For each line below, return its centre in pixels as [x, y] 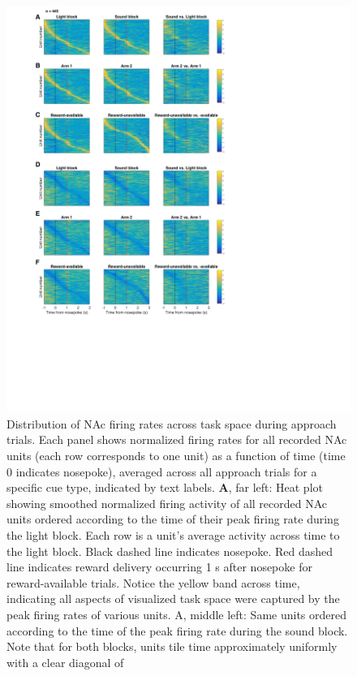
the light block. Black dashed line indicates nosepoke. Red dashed [170, 551]
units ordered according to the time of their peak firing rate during [173, 519]
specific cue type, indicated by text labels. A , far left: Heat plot [165, 487]
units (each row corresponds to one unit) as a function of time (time [176, 455]
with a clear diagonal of [65, 662]
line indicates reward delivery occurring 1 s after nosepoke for [159, 567]
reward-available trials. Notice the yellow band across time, [153, 582]
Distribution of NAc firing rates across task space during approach [172, 423]
